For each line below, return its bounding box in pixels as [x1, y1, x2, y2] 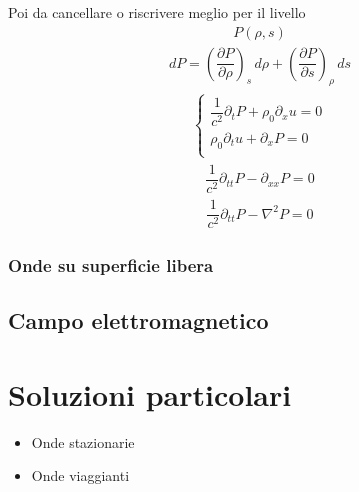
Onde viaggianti [31, 465, 130, 486]
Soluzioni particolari [8, 373, 292, 414]
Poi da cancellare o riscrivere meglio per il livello [8, 2, 306, 22]
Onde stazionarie [31, 431, 135, 452]
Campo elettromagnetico [8, 305, 269, 336]
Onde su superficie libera [8, 253, 214, 278]
